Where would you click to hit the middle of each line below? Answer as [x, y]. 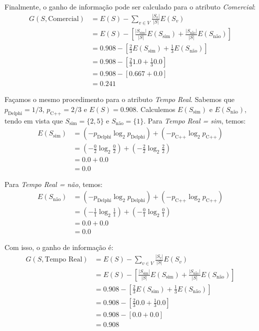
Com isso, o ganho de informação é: [59, 247]
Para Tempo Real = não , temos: [53, 184]
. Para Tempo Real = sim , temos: [195, 120]
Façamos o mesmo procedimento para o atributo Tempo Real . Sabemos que [120, 99]
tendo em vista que [34, 120]
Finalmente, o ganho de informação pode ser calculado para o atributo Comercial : [130, 6]
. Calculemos [156, 109]
